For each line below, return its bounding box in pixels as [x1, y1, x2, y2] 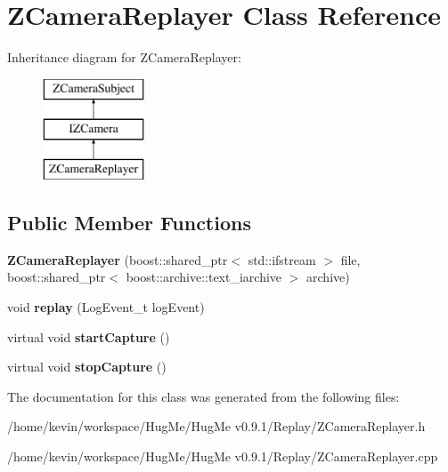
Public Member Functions [7, 209, 251, 236]
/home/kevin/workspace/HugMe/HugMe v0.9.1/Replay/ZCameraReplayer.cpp [7, 447, 438, 466]
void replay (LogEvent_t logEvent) [7, 298, 205, 316]
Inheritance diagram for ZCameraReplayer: [7, 48, 241, 67]
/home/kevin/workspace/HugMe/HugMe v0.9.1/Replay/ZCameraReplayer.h [7, 417, 426, 436]
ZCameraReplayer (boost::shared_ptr [7, 250, 228, 268]
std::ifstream [248, 250, 316, 268]
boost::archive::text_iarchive [126, 268, 282, 286]
